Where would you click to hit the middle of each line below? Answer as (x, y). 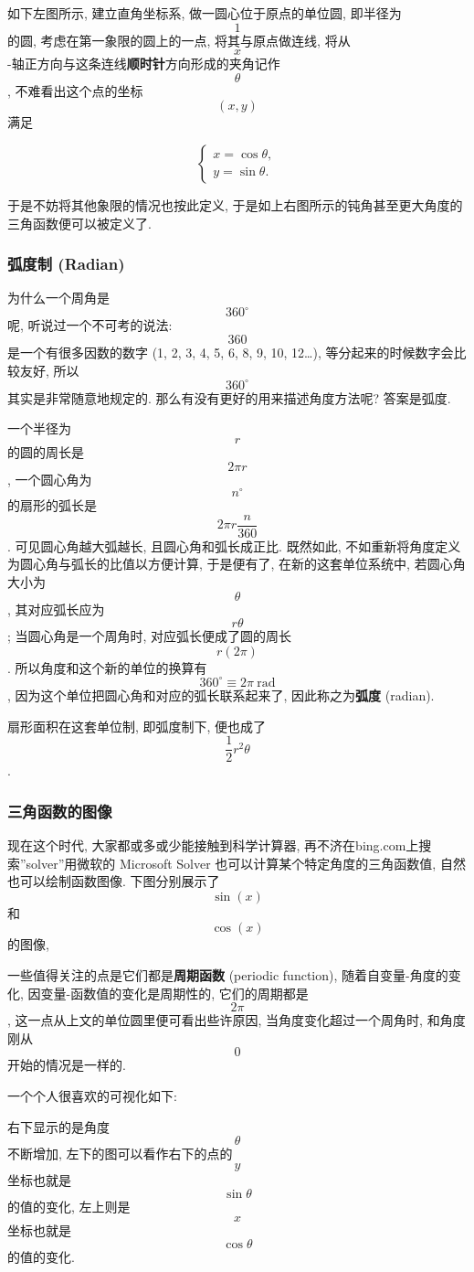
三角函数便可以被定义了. (79, 223)
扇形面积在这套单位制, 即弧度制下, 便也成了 (137, 726)
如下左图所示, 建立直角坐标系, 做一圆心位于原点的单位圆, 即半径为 (205, 13)
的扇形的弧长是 (52, 505)
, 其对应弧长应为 (56, 609)
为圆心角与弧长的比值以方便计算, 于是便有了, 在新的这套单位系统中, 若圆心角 (237, 564)
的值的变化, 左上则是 (69, 1207)
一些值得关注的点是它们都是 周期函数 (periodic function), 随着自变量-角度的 (228, 974)
